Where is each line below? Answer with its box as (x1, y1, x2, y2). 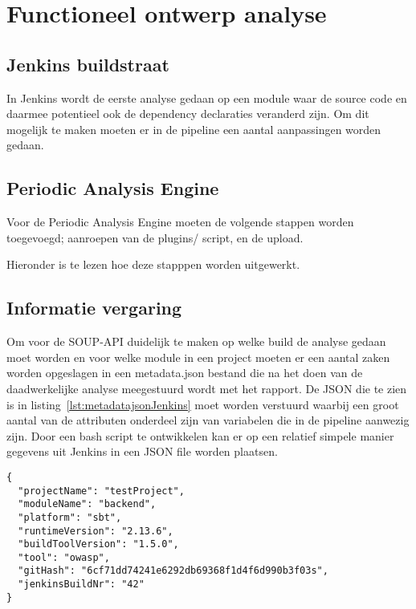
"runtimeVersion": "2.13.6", (18, 525, 173, 537)
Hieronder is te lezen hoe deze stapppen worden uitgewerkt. (6, 256, 300, 273)
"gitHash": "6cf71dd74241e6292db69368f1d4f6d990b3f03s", (18, 565, 328, 577)
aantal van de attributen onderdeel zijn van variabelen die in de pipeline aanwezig (6, 412, 410, 428)
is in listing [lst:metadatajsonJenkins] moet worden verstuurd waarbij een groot (6, 396, 399, 412)
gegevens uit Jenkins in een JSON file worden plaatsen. (6, 443, 278, 460)
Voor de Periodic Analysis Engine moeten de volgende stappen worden (6, 213, 354, 230)
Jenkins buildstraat (6, 51, 169, 76)
